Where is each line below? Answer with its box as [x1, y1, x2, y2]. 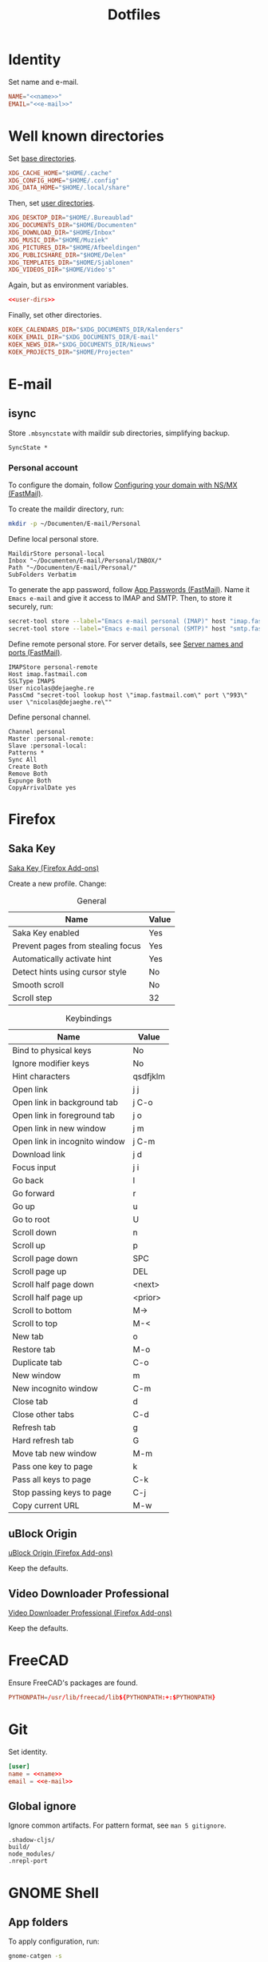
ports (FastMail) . [8, 647, 62, 657]
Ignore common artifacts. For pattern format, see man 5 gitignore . [8, 1820, 227, 1830]
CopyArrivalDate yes [8, 783, 77, 791]
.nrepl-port [8, 1857, 48, 1865]
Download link [12, 1148, 66, 1159]
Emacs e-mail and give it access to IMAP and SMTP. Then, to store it [8, 593, 233, 603]
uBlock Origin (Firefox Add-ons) [8, 1548, 113, 1558]
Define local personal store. [8, 534, 100, 543]
